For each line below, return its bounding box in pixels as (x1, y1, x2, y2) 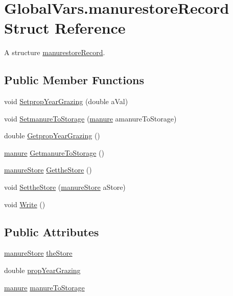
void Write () (4, 199, 45, 209)
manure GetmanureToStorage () (4, 147, 104, 158)
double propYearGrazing (4, 265, 81, 276)
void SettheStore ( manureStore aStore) (4, 182, 126, 192)
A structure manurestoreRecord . (4, 47, 105, 58)
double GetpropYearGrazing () (4, 130, 100, 141)
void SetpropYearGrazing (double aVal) (4, 96, 128, 107)
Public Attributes (4, 224, 99, 239)
